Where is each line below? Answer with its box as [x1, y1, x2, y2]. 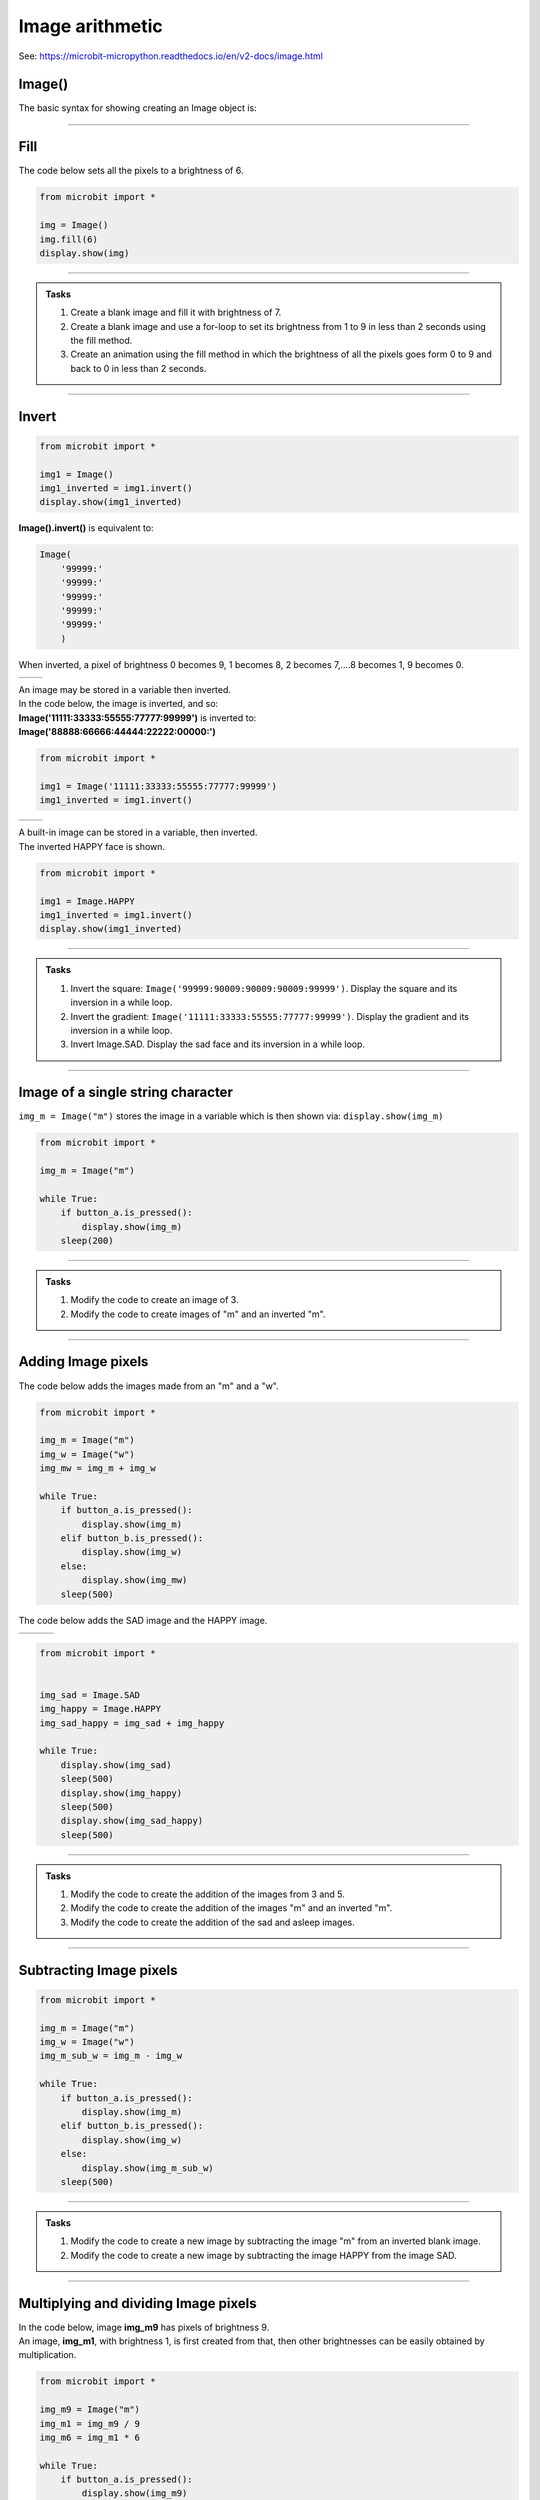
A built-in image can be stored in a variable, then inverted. [18, 826, 258, 839]
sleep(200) [60, 1235, 114, 1246]
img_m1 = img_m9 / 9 [39, 2418, 140, 2429]
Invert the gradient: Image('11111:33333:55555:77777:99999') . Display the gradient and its [70, 1010, 470, 1022]
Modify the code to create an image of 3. [70, 1294, 239, 1306]
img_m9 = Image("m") [39, 2404, 140, 2415]
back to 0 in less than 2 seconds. [70, 362, 207, 374]
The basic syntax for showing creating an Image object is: [18, 102, 257, 114]
